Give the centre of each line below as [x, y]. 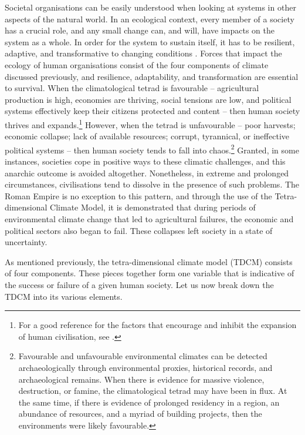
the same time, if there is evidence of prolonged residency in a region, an [149, 402]
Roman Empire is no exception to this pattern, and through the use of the [138, 195]
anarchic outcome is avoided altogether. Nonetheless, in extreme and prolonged [147, 173]
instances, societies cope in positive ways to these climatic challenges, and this [145, 161]
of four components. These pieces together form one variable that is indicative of [150, 273]
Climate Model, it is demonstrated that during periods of [153, 207]
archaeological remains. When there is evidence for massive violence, [141, 379]
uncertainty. [26, 242]
